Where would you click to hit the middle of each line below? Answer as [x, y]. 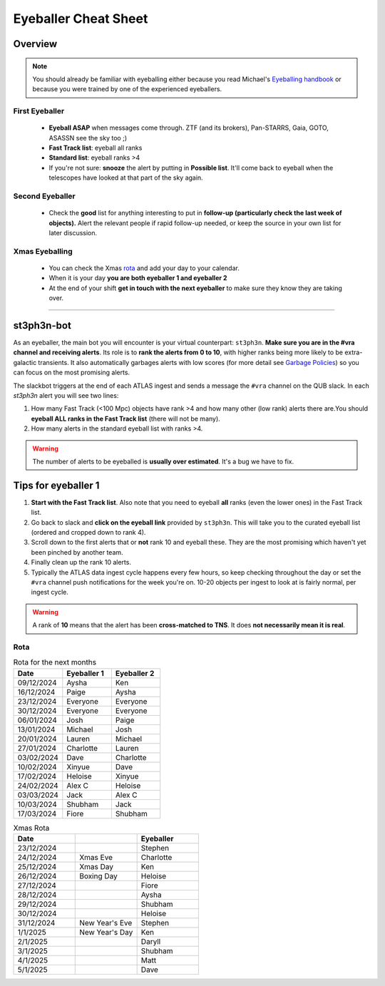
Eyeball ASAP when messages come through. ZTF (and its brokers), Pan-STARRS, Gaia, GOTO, [189, 128]
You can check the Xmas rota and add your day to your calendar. [144, 268]
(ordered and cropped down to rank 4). [88, 532]
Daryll [151, 942]
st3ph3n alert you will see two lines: [66, 395]
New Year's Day [106, 933]
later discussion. [73, 232]
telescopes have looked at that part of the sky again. [126, 178]
